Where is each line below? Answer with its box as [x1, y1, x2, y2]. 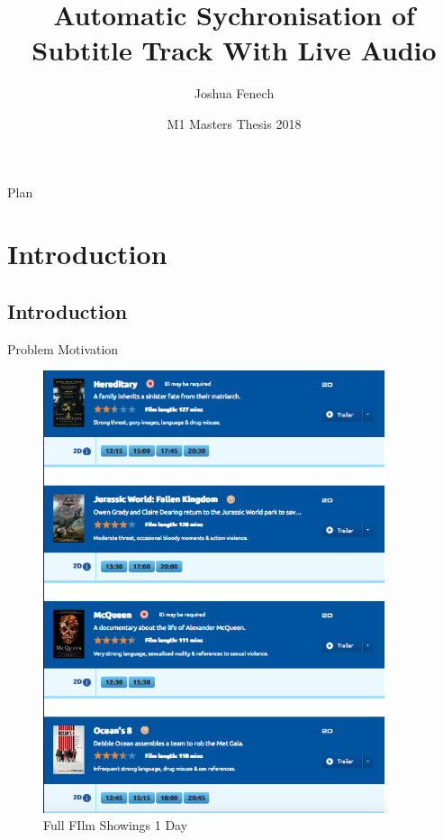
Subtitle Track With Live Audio [32, 32, 437, 68]
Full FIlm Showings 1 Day [43, 816, 188, 835]
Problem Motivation [7, 339, 119, 358]
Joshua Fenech [194, 84, 275, 103]
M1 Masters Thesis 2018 [167, 114, 302, 132]
